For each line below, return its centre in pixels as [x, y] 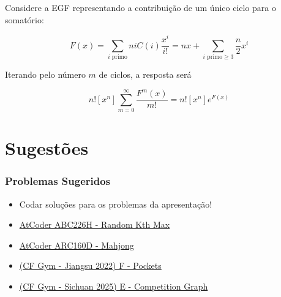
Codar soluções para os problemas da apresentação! [116, 204]
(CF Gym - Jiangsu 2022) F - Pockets [90, 265]
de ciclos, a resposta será [145, 74]
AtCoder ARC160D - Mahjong [77, 245]
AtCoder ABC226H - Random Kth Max [95, 224]
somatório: [24, 19]
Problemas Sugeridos [58, 181]
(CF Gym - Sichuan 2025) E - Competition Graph [114, 286]
